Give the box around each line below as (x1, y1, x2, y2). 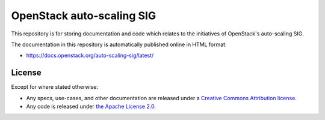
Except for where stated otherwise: (11, 83, 99, 91)
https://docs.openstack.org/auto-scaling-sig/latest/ (26, 52, 154, 59)
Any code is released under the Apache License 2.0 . (26, 103, 156, 110)
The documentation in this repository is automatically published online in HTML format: (11, 41, 227, 48)
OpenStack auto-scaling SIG (11, 9, 156, 22)
